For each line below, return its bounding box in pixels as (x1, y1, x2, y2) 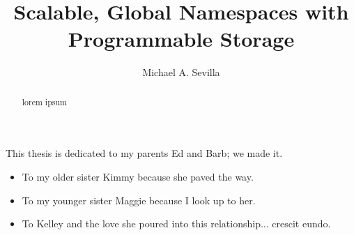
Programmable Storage (68, 24, 295, 53)
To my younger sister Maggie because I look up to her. (22, 192, 256, 207)
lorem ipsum (22, 96, 67, 107)
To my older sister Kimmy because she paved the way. (22, 169, 254, 183)
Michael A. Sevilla (142, 65, 220, 79)
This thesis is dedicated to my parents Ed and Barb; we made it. (6, 146, 283, 160)
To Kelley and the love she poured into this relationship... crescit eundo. (22, 216, 331, 231)
